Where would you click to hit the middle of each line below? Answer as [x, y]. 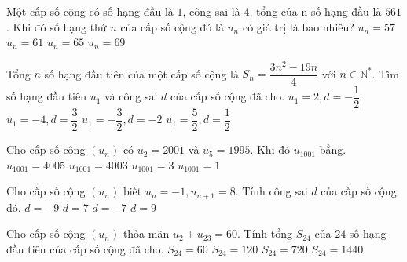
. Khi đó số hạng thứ [57, 26]
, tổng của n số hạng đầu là [315, 11]
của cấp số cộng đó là [172, 26]
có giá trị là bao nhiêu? [298, 26]
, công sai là [211, 11]
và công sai [131, 96]
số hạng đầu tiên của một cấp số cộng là [141, 73]
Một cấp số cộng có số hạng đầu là [90, 11]
